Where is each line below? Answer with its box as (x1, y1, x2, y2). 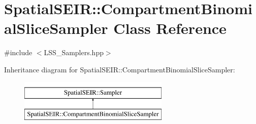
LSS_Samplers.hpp (44, 47, 104, 58)
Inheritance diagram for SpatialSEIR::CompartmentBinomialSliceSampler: (4, 64, 235, 74)
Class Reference (113, 18, 227, 38)
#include (4, 47, 33, 58)
